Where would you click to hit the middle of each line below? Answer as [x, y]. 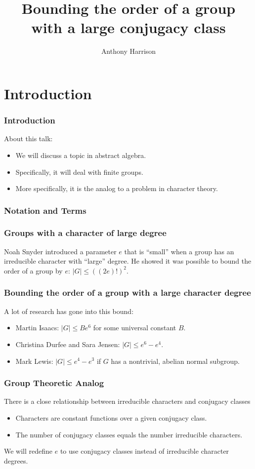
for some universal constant [135, 328]
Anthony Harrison [128, 51]
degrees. [16, 460]
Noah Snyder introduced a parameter [60, 251]
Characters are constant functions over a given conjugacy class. [111, 417]
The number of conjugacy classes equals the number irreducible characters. [129, 434]
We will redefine [28, 451]
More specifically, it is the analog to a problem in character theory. [117, 188]
